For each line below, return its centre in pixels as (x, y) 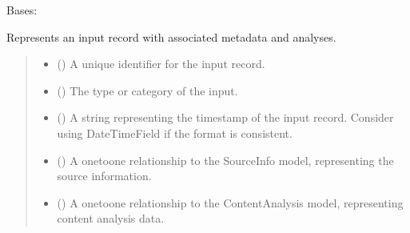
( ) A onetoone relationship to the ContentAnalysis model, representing (230, 202)
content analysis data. (111, 218)
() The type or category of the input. (147, 90)
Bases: (22, 10)
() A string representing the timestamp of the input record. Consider (225, 117)
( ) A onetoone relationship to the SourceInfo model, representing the (225, 160)
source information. (104, 176)
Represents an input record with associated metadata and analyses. (171, 36)
